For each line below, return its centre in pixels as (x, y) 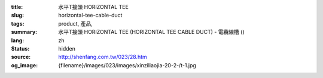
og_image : (25, 65)
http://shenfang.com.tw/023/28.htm (103, 57)
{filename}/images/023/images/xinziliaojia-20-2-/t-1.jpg (127, 65)
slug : (17, 15)
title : (17, 7)
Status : (20, 48)
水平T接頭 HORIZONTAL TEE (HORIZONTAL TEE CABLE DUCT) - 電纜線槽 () (151, 32)
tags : (18, 23)
